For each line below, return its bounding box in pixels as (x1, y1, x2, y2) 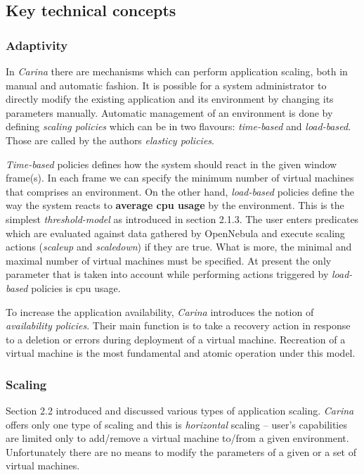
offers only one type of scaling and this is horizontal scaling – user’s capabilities (6, 417, 347, 431)
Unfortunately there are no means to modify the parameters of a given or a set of (6, 444, 356, 459)
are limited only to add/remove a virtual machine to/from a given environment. (6, 431, 349, 445)
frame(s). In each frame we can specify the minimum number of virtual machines (6, 170, 354, 185)
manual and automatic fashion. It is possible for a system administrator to (6, 77, 327, 92)
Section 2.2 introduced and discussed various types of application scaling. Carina (6, 403, 354, 418)
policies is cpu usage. (31, 280, 121, 295)
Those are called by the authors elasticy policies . (6, 132, 214, 147)
